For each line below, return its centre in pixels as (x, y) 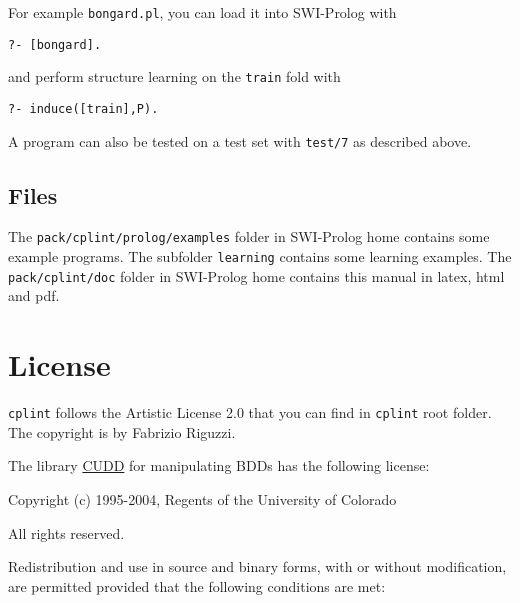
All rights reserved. (66, 532)
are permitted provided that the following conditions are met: (197, 585)
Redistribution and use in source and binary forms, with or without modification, (257, 566)
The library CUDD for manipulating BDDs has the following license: (219, 465)
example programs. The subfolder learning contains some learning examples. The (260, 256)
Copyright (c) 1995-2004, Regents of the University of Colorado (202, 499)
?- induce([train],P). (83, 108)
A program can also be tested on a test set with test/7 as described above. (240, 140)
